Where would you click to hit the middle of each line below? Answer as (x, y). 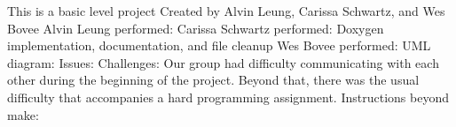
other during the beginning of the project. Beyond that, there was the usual (213, 80)
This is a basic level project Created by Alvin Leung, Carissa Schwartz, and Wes (226, 11)
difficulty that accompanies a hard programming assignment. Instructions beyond (228, 97)
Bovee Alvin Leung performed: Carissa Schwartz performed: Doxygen (196, 28)
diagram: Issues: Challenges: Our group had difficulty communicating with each (223, 62)
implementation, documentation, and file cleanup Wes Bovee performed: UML (219, 45)
